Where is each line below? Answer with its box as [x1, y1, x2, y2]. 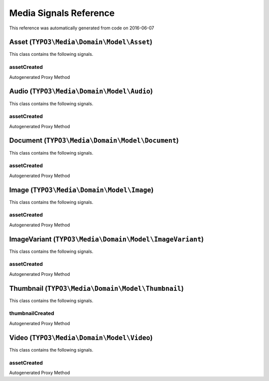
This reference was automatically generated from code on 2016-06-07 [9, 25, 154, 31]
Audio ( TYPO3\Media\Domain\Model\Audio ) [9, 87, 153, 96]
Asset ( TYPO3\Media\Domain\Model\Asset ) [9, 38, 153, 46]
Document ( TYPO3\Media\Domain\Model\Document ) [9, 136, 179, 145]
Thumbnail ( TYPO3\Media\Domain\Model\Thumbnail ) [9, 284, 184, 293]
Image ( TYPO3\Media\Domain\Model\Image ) [9, 186, 154, 194]
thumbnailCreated [9, 310, 54, 317]
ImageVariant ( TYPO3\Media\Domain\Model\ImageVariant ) [9, 235, 204, 243]
